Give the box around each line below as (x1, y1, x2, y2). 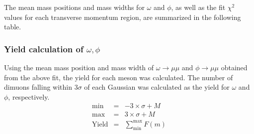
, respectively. (8, 91, 50, 102)
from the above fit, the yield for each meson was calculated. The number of (4, 72, 233, 82)
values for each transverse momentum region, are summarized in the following (4, 11, 241, 22)
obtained (221, 62, 248, 72)
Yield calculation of (4, 42, 84, 55)
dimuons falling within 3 (4, 82, 78, 92)
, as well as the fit (171, 2, 226, 12)
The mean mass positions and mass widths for (4, 2, 145, 12)
